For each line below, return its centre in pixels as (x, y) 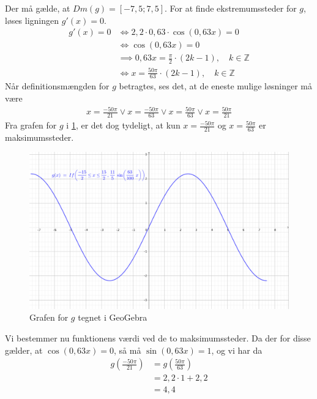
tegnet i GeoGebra (113, 317)
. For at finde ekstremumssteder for (231, 8)
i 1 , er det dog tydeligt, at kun (123, 125)
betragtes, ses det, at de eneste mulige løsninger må (215, 86)
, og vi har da (237, 350)
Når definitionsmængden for (57, 86)
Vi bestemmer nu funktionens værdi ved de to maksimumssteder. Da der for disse (158, 337)
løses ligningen (32, 20)
